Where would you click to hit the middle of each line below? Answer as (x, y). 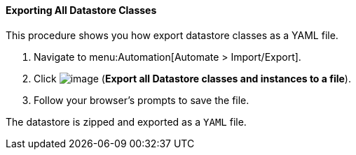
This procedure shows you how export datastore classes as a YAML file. (172, 35)
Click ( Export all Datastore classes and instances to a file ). (192, 78)
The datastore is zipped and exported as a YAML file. (126, 121)
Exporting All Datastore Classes (81, 10)
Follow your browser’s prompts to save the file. (142, 100)
